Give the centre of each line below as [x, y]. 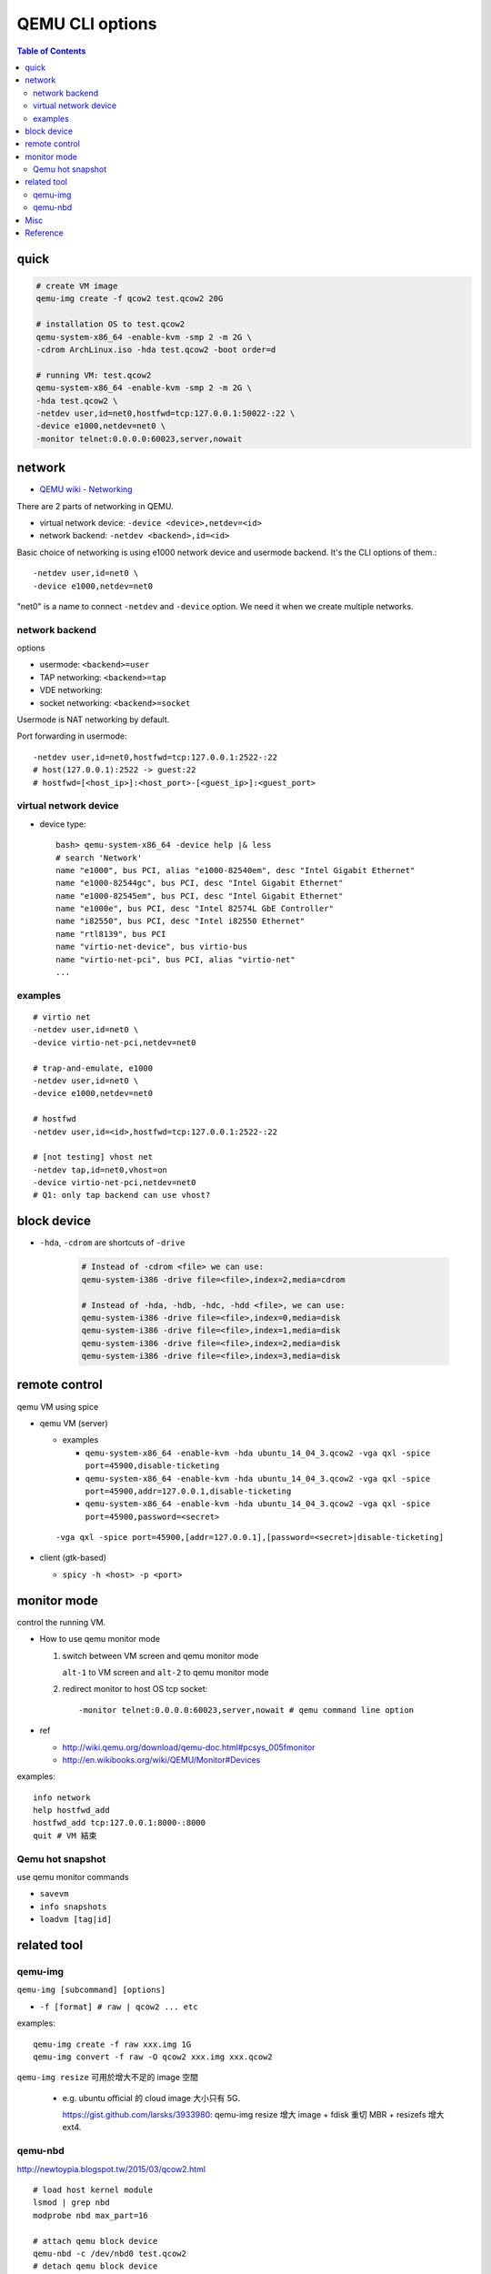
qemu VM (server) [74, 1423]
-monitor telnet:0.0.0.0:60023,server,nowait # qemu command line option [246, 1710]
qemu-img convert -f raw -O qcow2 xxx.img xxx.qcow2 [153, 2057]
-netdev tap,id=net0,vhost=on [100, 1170]
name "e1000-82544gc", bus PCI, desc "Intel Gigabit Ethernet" [200, 883]
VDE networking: [71, 690]
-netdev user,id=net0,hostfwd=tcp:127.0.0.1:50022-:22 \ [165, 413]
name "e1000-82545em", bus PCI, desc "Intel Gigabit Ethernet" [200, 896]
